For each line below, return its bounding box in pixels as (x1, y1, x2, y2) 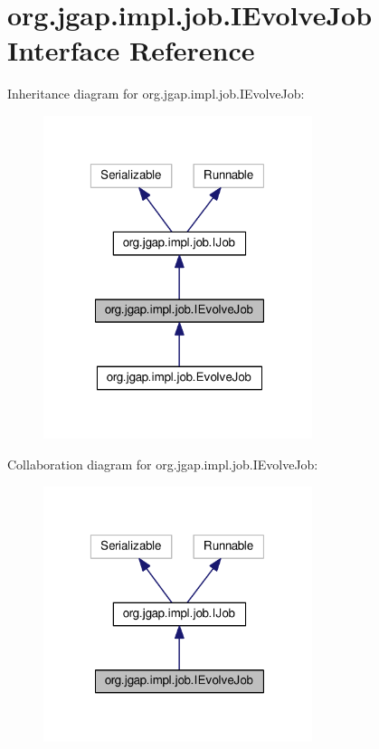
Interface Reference (7, 32, 255, 69)
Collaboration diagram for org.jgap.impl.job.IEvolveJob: (7, 454, 318, 473)
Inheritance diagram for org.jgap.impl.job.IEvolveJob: (7, 84, 305, 103)
